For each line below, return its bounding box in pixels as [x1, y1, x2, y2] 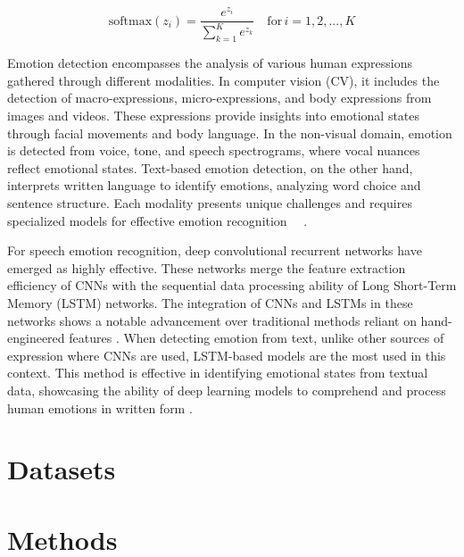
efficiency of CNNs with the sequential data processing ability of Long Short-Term [7, 276, 457, 295]
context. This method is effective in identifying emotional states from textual [7, 363, 428, 382]
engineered [7, 328, 65, 347]
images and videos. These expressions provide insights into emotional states [7, 106, 420, 125]
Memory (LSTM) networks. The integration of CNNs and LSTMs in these [7, 294, 413, 312]
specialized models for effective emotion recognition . [7, 211, 308, 229]
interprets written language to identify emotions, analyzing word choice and [7, 176, 421, 195]
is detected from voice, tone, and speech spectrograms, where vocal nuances [7, 141, 420, 160]
